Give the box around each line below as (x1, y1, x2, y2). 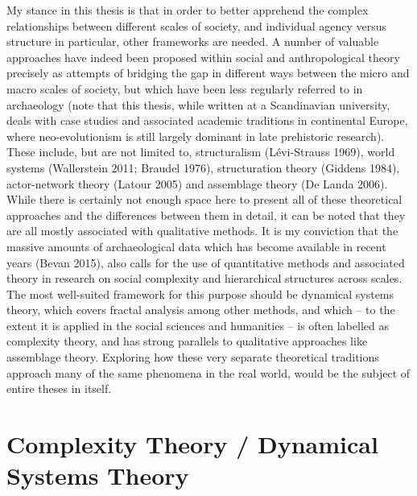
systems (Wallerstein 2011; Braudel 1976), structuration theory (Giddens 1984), (6, 159, 400, 176)
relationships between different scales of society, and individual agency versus (6, 17, 386, 34)
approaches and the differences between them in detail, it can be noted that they (6, 206, 406, 223)
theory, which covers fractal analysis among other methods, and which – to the (6, 301, 395, 318)
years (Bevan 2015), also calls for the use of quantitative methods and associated (6, 254, 405, 271)
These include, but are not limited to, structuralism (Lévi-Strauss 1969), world (6, 143, 395, 160)
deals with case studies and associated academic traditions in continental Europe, (6, 112, 408, 129)
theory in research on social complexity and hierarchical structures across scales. (6, 270, 403, 287)
